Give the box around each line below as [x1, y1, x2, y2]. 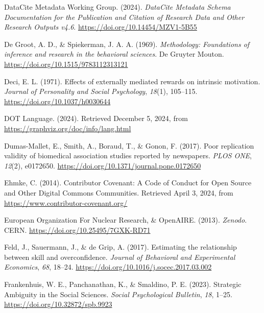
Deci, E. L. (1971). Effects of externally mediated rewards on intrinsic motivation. [4, 76, 260, 86]
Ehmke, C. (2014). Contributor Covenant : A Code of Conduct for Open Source [4, 177, 252, 188]
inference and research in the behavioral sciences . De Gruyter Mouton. [4, 49, 224, 59]
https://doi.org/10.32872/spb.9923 [4, 299, 112, 309]
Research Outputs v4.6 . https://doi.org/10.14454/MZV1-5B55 [4, 21, 197, 32]
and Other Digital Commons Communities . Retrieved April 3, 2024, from [4, 187, 233, 198]
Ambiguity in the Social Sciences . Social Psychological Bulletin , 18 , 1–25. [4, 288, 232, 299]
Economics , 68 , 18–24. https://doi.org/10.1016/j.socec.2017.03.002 [4, 261, 212, 272]
